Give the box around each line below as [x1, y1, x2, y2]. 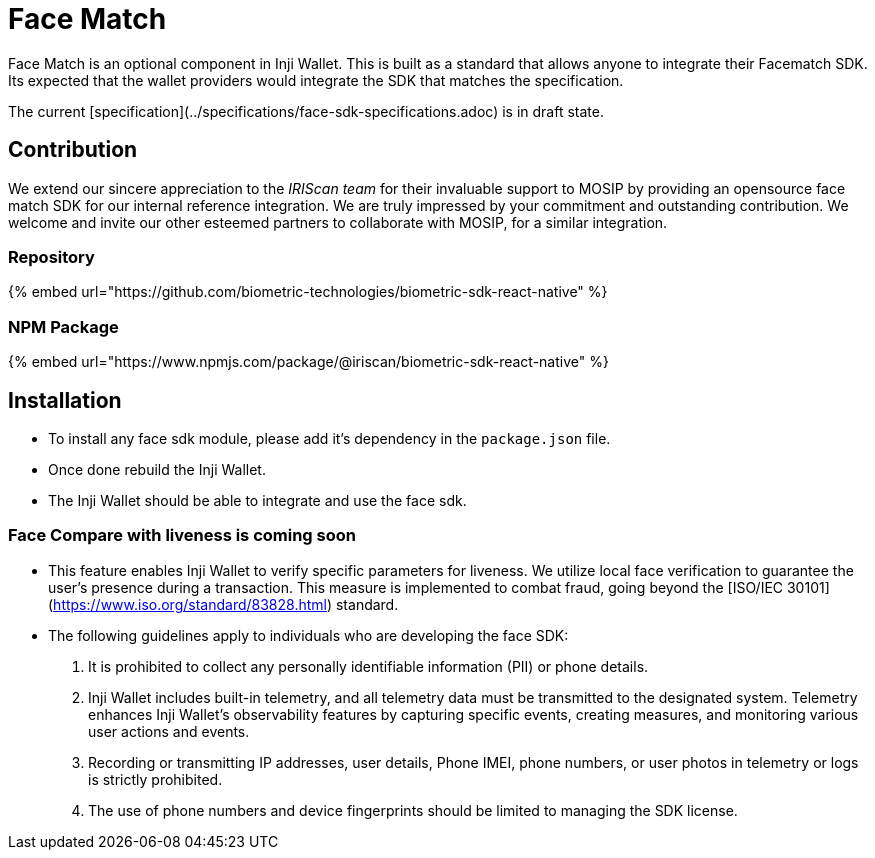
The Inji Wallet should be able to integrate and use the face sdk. [48, 491, 467, 509]
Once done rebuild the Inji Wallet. [48, 460, 266, 478]
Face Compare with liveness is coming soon [8, 525, 356, 546]
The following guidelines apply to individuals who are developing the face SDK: [48, 626, 569, 644]
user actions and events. [88, 722, 250, 740]
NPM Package [8, 316, 119, 337]
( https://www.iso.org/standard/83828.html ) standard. [48, 595, 399, 613]
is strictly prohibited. [88, 770, 223, 788]
